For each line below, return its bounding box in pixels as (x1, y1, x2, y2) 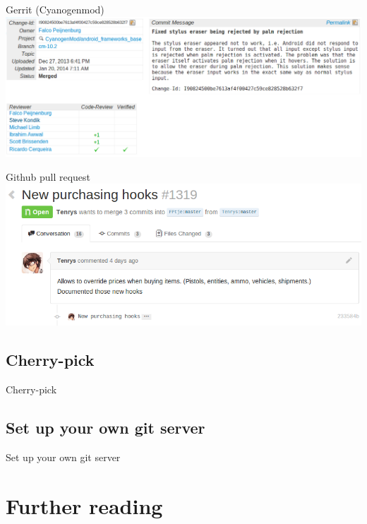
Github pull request (6, 169, 91, 184)
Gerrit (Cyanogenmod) (6, 2, 104, 16)
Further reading (6, 491, 163, 520)
